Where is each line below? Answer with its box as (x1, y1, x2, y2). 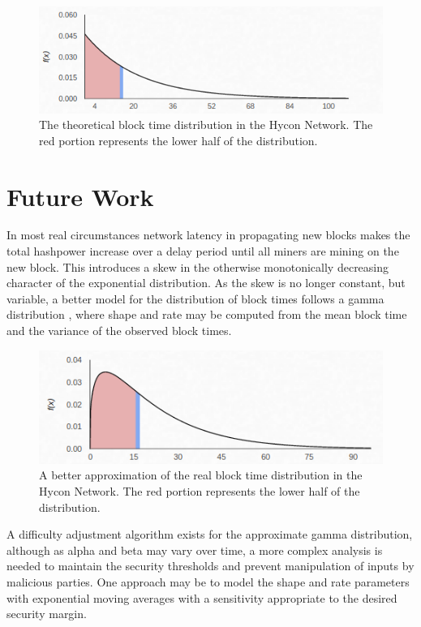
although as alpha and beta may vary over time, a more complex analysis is (6, 541, 383, 558)
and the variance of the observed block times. (6, 322, 232, 339)
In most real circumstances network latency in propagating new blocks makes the (6, 226, 410, 243)
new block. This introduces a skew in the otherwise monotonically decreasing (6, 258, 389, 275)
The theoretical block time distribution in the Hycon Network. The (39, 116, 373, 133)
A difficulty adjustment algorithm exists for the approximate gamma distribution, (6, 526, 413, 543)
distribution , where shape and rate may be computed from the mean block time (6, 306, 407, 323)
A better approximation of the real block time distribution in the (39, 466, 363, 483)
